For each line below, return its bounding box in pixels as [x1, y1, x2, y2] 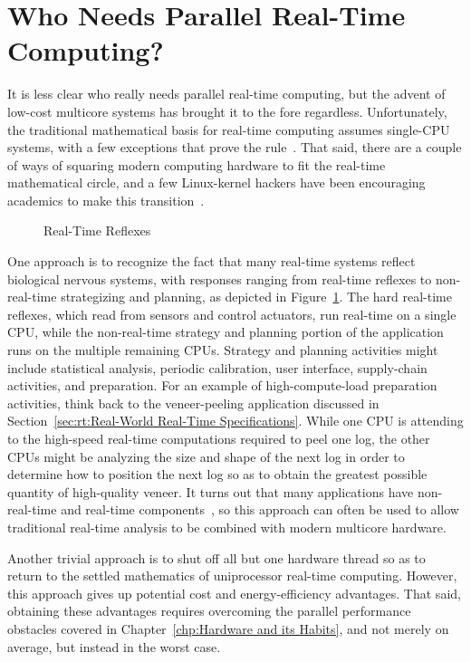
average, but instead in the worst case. [7, 637, 221, 656]
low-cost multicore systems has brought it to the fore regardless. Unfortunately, [7, 101, 447, 120]
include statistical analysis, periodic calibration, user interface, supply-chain [7, 358, 428, 377]
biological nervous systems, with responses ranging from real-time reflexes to [7, 269, 432, 288]
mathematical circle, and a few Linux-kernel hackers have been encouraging [7, 173, 426, 192]
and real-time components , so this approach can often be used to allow [61, 500, 459, 519]
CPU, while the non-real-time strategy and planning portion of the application [7, 322, 444, 341]
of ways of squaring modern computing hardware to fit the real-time [7, 155, 386, 174]
